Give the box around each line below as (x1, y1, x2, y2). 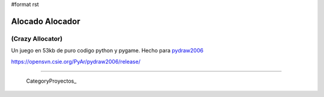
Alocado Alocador (11, 16, 80, 26)
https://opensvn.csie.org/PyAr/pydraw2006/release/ (11, 58, 141, 65)
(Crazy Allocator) (11, 35, 63, 43)
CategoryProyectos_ (26, 77, 77, 85)
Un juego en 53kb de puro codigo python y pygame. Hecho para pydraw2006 (11, 47, 204, 54)
